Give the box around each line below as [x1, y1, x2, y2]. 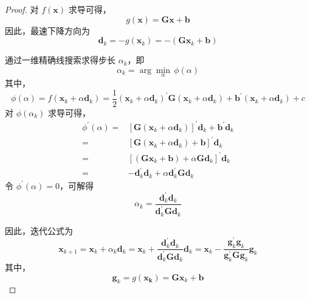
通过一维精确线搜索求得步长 [5, 54, 115, 66]
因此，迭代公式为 [5, 224, 73, 237]
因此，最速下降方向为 [5, 24, 90, 36]
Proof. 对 [5, 3, 39, 15]
